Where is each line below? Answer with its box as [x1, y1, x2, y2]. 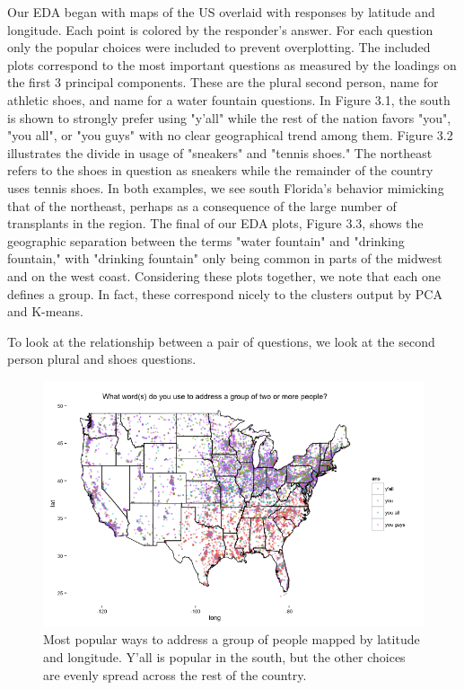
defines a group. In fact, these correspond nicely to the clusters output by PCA [7, 284, 442, 303]
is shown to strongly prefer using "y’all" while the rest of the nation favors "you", [7, 108, 451, 127]
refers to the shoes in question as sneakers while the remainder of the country [7, 161, 433, 180]
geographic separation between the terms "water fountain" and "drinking [7, 231, 405, 250]
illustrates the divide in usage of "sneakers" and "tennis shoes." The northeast [7, 143, 433, 162]
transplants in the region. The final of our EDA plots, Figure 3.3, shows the [7, 214, 424, 233]
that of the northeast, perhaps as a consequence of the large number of [7, 196, 397, 215]
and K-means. [7, 302, 83, 321]
